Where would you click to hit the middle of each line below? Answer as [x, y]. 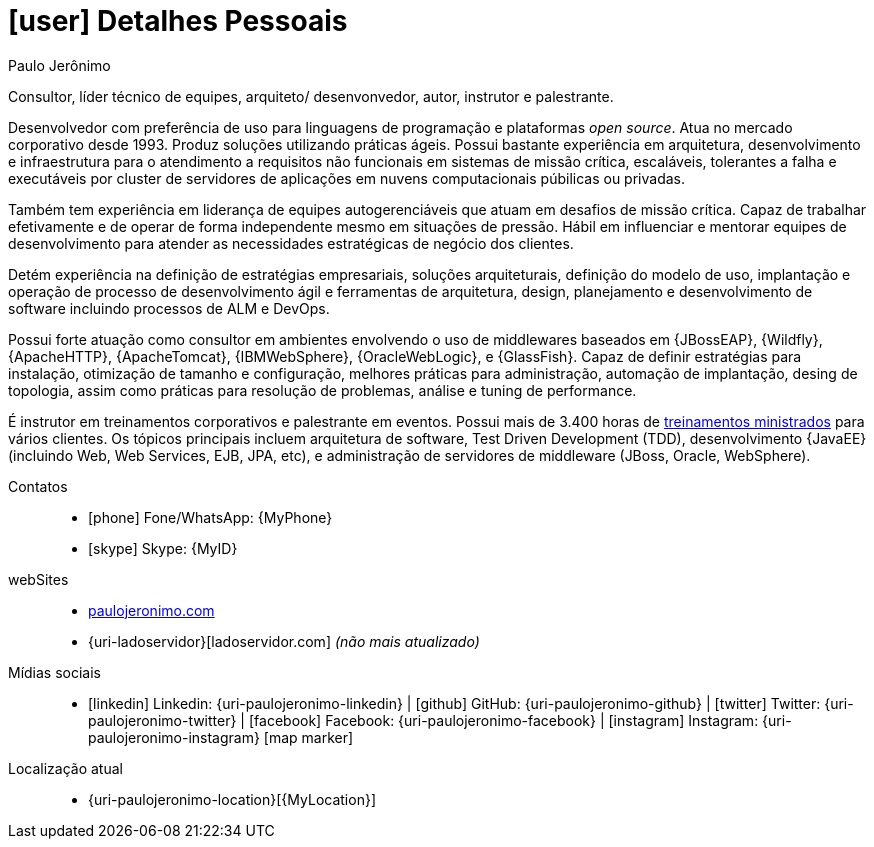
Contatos [38, 486]
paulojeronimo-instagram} [174, 737]
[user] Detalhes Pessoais [178, 21]
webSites [38, 579]
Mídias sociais [55, 672]
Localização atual [65, 768]
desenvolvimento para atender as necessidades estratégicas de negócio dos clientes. [291, 243]
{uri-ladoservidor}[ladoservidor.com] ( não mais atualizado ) [284, 641]
